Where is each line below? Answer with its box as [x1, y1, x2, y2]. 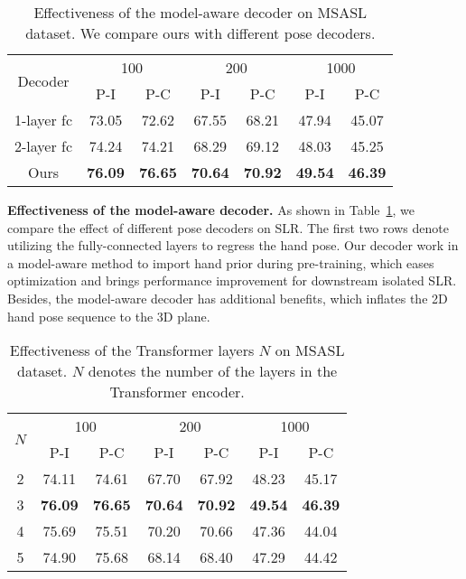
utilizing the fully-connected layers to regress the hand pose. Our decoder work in [7, 236, 459, 255]
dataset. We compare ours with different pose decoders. [25, 23, 376, 43]
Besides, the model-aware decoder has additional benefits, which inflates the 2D [7, 288, 448, 307]
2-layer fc [14, 135, 73, 156]
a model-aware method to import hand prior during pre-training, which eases [7, 253, 434, 272]
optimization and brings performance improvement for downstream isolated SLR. [7, 271, 457, 290]
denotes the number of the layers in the [88, 360, 338, 382]
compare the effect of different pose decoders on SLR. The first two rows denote [7, 218, 449, 237]
